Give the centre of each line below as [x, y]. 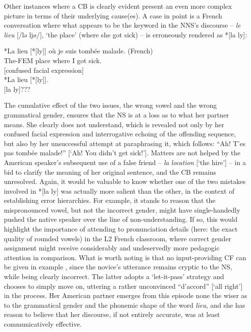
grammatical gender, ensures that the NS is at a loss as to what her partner [117, 114]
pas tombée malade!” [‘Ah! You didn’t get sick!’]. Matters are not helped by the [122, 153]
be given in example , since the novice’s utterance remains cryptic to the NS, [118, 267]
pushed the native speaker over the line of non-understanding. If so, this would [121, 219]
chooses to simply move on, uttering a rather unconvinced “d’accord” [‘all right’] [123, 286]
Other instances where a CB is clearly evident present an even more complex [118, 6]
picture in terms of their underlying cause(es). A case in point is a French [113, 15]
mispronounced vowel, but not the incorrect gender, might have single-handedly [122, 209]
